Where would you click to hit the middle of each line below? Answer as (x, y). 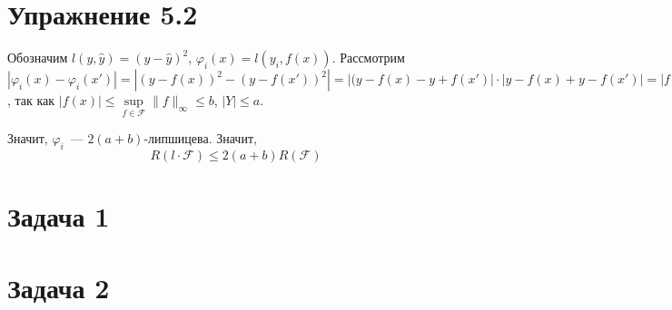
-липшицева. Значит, (200, 138)
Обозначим (38, 58)
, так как (31, 100)
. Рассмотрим (368, 58)
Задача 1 (59, 216)
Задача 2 (59, 287)
